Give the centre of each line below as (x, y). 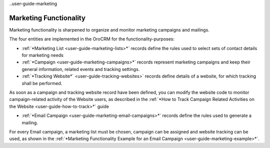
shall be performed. (42, 83)
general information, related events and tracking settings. (81, 69)
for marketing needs (42, 55)
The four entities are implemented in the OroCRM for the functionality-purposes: (92, 39)
